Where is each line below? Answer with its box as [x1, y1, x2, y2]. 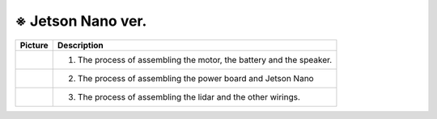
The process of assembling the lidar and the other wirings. [77, 91, 301, 102]
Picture [19, 39, 49, 51]
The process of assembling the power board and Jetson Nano [77, 72, 315, 84]
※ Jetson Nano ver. [15, 12, 147, 30]
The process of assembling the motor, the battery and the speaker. [77, 54, 333, 65]
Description [57, 39, 104, 51]
